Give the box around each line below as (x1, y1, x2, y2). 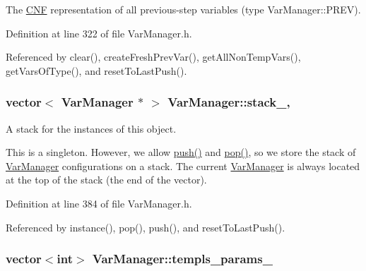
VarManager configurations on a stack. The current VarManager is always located (6, 158, 360, 173)
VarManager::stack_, (167, 93, 290, 111)
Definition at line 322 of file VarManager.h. (6, 25, 192, 40)
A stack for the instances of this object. (6, 121, 177, 135)
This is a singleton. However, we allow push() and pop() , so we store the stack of (6, 145, 356, 159)
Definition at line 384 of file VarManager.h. (6, 195, 192, 210)
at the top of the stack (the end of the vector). (6, 172, 207, 187)
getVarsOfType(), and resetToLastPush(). (6, 63, 187, 78)
